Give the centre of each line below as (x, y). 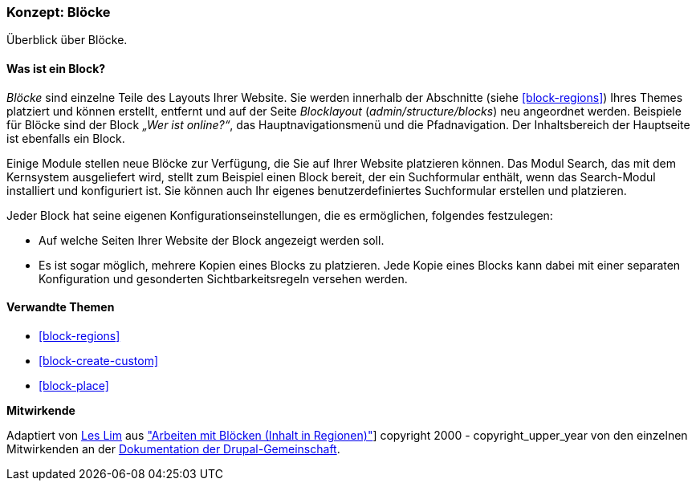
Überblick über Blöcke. (67, 40)
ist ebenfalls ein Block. (66, 138)
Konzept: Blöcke (59, 12)
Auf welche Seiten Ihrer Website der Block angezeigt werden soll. (212, 240)
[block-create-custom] (99, 360)
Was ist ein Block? (56, 68)
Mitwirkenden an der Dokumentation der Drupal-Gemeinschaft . (173, 448)
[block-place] (74, 385)
